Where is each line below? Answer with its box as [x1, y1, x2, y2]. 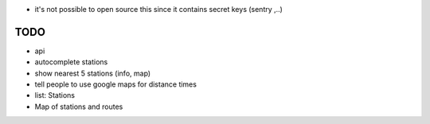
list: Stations [34, 91, 76, 100]
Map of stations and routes [34, 102, 123, 111]
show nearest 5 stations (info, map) [34, 68, 151, 78]
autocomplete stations [34, 57, 108, 67]
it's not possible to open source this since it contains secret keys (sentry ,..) [34, 5, 283, 14]
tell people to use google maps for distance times [34, 79, 197, 89]
